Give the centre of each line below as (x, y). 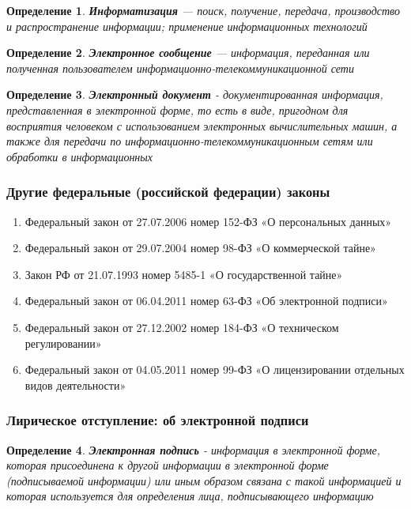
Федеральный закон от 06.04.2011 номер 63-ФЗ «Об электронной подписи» (206, 301)
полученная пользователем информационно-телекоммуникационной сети (180, 68)
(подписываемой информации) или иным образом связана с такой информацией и (204, 480)
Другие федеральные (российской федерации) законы (168, 192)
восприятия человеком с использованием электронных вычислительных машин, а (202, 125)
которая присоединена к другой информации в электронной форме (168, 465)
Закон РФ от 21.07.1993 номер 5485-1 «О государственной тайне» (184, 274)
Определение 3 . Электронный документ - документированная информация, (195, 94)
